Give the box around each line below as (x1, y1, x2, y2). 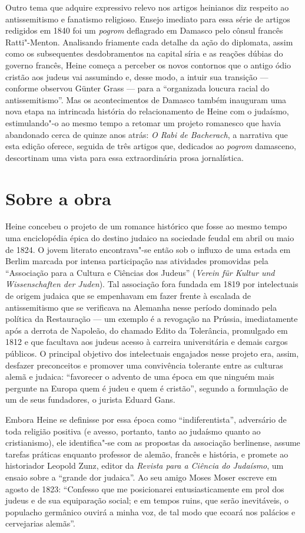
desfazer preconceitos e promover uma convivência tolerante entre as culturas (5, 358, 283, 371)
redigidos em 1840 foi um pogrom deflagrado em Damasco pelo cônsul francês (5, 24, 283, 37)
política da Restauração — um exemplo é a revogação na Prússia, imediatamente (5, 312, 298, 325)
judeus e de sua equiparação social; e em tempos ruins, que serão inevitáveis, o (5, 494, 289, 506)
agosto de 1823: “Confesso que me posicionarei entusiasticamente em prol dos (5, 482, 284, 495)
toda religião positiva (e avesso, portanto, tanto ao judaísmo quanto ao (5, 425, 261, 437)
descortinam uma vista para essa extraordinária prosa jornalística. (5, 151, 244, 163)
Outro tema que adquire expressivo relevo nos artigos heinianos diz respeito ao (5, 1, 289, 13)
